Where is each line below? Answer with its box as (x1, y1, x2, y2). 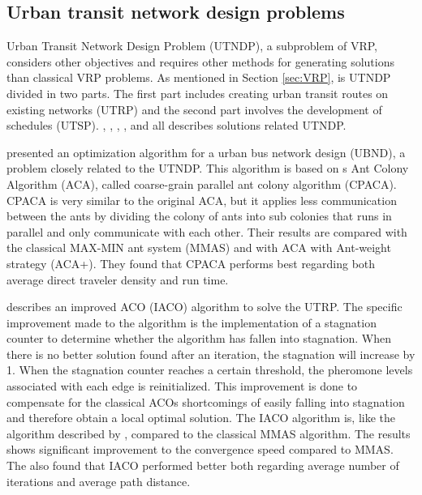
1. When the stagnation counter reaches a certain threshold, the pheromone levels (6, 361, 413, 378)
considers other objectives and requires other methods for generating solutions (6, 53, 394, 70)
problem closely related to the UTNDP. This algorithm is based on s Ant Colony (6, 160, 409, 177)
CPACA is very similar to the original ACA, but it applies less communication (6, 191, 397, 208)
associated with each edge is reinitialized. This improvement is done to (6, 378, 358, 395)
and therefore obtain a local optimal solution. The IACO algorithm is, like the (6, 409, 396, 426)
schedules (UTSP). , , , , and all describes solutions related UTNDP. (6, 117, 347, 134)
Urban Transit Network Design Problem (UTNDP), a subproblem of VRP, (6, 37, 378, 54)
